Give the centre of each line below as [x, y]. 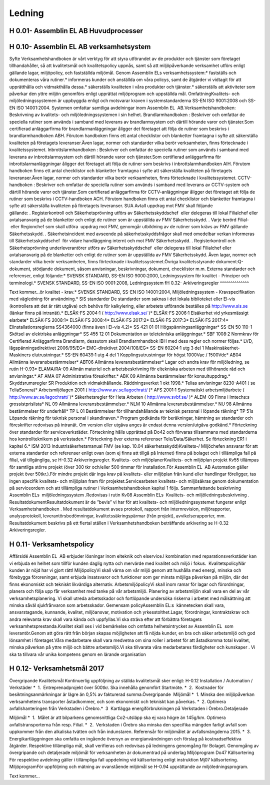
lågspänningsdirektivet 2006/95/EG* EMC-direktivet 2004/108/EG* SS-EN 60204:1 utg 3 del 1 [107, 348]
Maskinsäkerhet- [222, 348]
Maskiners [20, 355]
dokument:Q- [229, 262]
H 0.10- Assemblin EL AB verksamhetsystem [80, 47]
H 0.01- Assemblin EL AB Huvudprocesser [76, 31]
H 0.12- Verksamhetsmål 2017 [57, 669]
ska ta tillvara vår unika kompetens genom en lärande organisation [77, 654]
